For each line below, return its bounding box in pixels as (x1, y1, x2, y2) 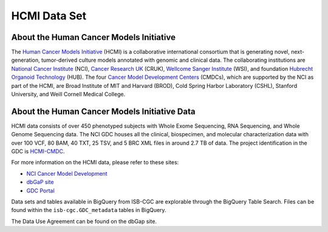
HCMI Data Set (11, 9, 87, 22)
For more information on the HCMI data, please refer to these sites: (11, 159, 179, 166)
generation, (11, 56, 40, 64)
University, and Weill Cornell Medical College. (11, 91, 126, 98)
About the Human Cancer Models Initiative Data (11, 106, 196, 116)
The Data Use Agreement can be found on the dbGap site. (11, 217, 157, 225)
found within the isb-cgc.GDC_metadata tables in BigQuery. (11, 207, 166, 214)
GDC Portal (26, 187, 55, 194)
